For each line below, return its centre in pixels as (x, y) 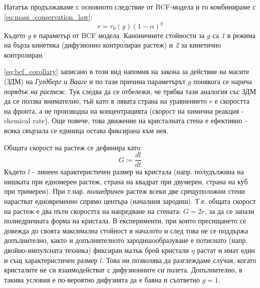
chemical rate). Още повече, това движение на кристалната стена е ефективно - (125, 120)
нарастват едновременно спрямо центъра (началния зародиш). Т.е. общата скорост (130, 201)
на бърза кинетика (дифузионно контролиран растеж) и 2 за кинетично (113, 45)
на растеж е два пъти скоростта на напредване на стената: (93, 211)
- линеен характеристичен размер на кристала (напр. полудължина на (138, 172)
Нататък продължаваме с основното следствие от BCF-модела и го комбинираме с (130, 7)
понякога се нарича (223, 81)
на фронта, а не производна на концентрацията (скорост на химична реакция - (124, 110)
